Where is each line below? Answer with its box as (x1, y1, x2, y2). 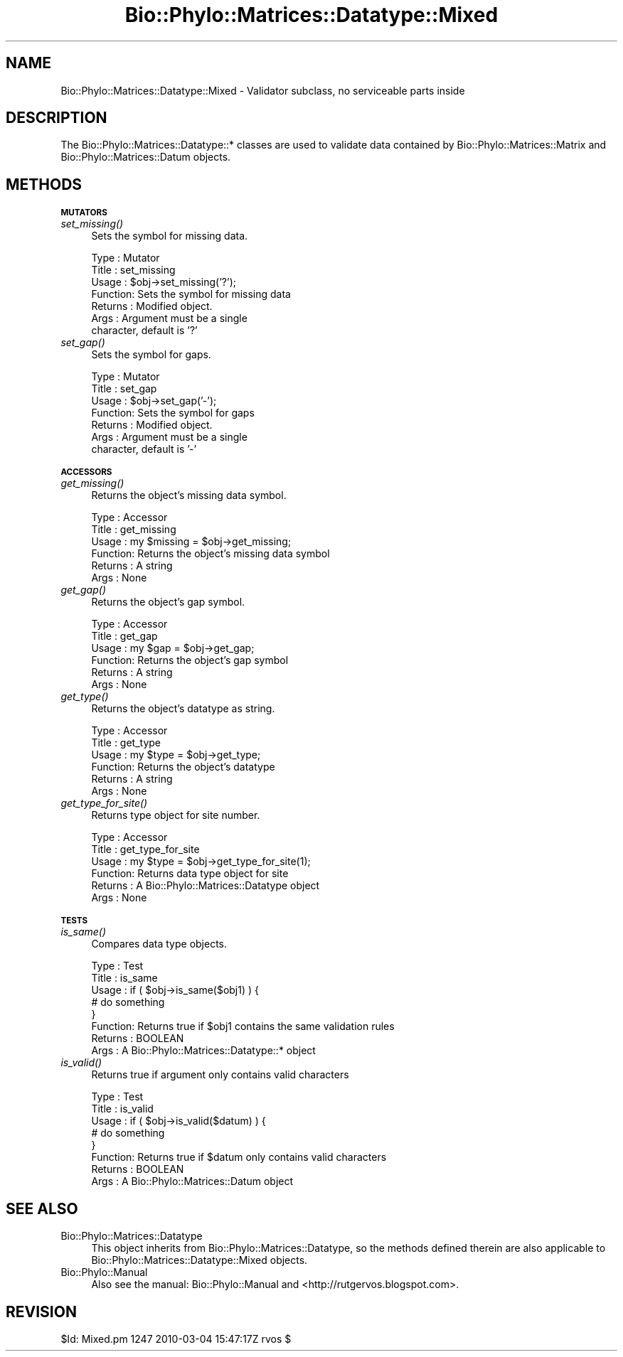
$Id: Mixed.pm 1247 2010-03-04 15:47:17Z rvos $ (60, 1332, 292, 1345)
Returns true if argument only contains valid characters (91, 1068, 349, 1081)
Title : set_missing (91, 264, 176, 277)
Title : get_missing (91, 523, 176, 536)
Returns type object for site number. (91, 809, 260, 822)
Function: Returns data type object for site (91, 867, 289, 880)
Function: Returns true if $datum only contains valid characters (91, 1151, 387, 1164)
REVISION (6, 1302, 77, 1321)
